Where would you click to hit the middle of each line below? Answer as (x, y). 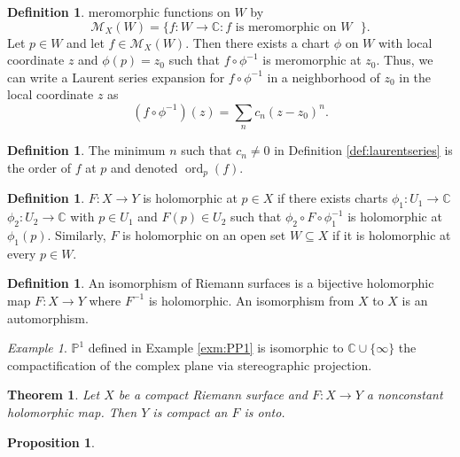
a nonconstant (405, 395)
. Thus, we (405, 60)
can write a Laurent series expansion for (116, 77)
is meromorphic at (312, 60)
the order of (39, 167)
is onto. (265, 411)
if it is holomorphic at (392, 235)
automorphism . (48, 318)
